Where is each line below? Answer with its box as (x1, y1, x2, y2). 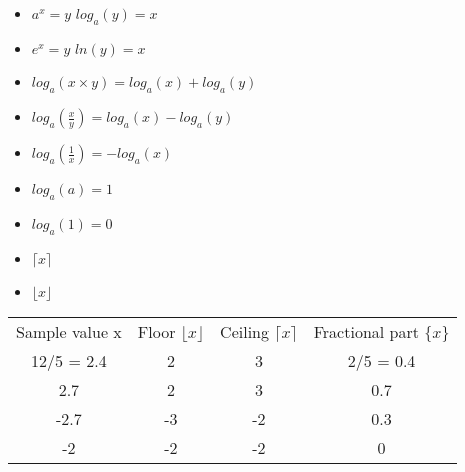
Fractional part (313, 319, 419, 343)
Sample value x (16, 319, 122, 343)
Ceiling (220, 319, 270, 343)
